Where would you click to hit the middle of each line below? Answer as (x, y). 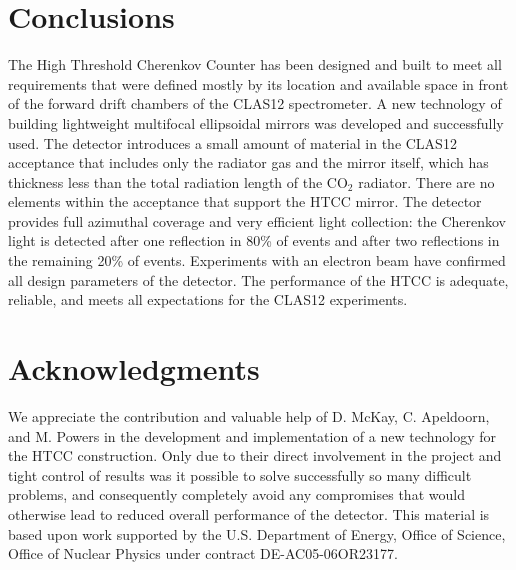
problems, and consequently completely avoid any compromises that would (236, 494)
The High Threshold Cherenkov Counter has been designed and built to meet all (255, 64)
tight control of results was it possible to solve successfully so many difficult (240, 474)
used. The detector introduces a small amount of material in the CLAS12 (232, 142)
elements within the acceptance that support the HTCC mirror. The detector (245, 201)
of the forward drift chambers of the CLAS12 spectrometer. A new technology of (255, 103)
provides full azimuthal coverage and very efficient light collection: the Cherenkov (257, 220)
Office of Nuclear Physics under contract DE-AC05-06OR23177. (203, 553)
